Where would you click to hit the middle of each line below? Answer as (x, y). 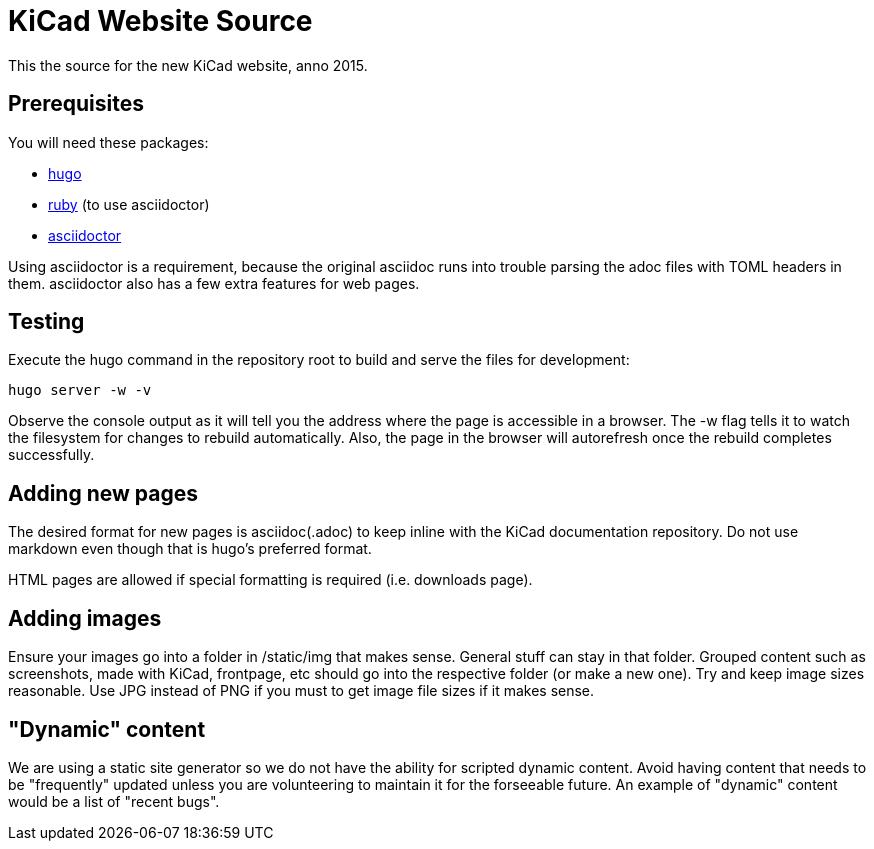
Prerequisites (76, 104)
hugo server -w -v (80, 390)
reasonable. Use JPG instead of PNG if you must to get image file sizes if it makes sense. (301, 691)
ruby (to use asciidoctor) (129, 204)
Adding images (85, 618)
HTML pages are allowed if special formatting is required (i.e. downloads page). (270, 580)
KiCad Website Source (160, 21)
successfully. (51, 455)
